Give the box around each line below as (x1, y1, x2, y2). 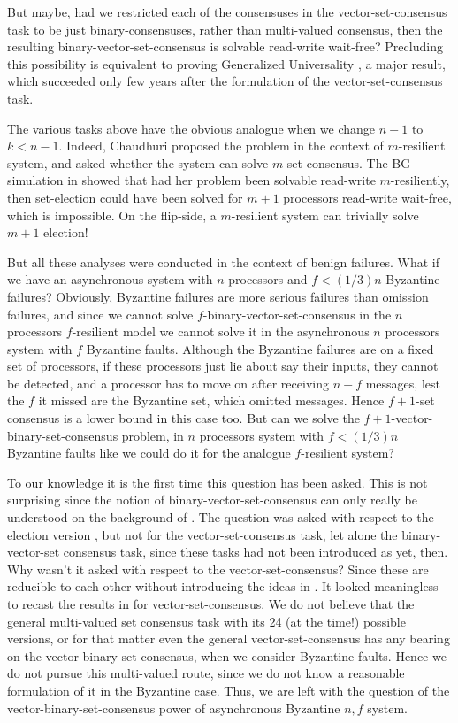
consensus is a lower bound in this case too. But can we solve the (7, 409, 360, 427)
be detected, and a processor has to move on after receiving (7, 373, 329, 392)
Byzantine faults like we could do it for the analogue (7, 443, 291, 462)
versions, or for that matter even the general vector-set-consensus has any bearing (7, 629, 450, 648)
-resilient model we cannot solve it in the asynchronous (72, 322, 370, 341)
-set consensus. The (283, 153, 388, 172)
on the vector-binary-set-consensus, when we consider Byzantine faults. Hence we (7, 646, 447, 665)
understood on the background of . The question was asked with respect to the (7, 508, 434, 527)
